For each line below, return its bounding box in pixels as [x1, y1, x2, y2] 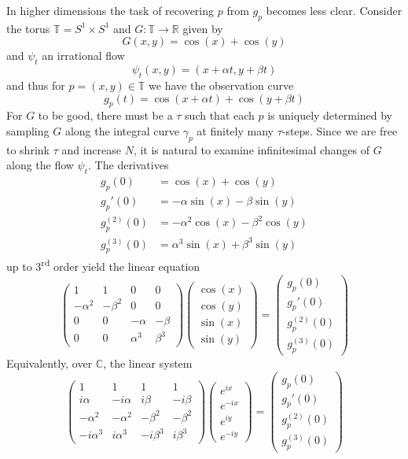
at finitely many [197, 122, 274, 139]
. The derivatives [88, 157, 169, 173]
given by [182, 20, 223, 36]
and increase [61, 141, 121, 157]
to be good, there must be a [38, 107, 173, 124]
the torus [6, 20, 50, 36]
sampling [6, 122, 50, 139]
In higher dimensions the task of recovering [6, 2, 215, 18]
